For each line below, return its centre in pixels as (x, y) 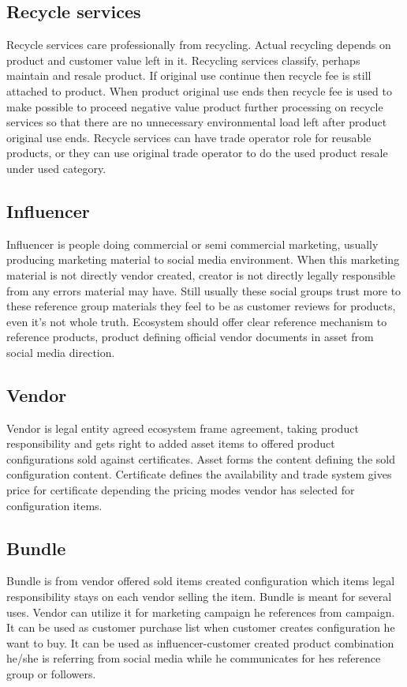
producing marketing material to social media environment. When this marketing (203, 259)
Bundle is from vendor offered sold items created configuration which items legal (201, 581)
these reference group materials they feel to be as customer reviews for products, (201, 306)
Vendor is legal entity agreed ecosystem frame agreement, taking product (183, 428)
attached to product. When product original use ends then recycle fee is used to (199, 90)
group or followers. (51, 674)
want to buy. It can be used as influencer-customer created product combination (200, 642)
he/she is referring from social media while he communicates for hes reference (194, 658)
